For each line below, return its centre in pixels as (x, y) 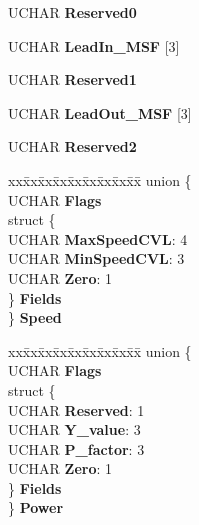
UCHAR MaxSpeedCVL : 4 (98, 238)
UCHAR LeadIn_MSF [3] (94, 45)
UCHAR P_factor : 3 (76, 448)
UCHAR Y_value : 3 (74, 429)
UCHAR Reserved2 (72, 146)
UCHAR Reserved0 (72, 12)
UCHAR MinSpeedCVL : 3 (96, 258)
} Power (36, 507)
